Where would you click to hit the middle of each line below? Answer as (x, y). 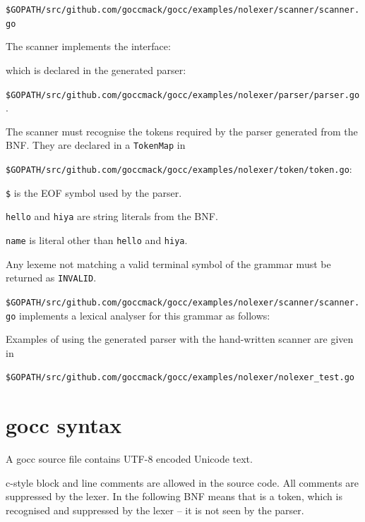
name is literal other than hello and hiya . (97, 239)
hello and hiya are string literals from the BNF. (112, 216)
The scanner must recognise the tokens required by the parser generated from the (182, 131)
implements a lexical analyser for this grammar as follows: (144, 315)
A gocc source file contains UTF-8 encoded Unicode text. (129, 459)
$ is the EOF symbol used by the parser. (94, 192)
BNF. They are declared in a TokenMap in (96, 145)
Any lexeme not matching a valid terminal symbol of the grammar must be (168, 263)
